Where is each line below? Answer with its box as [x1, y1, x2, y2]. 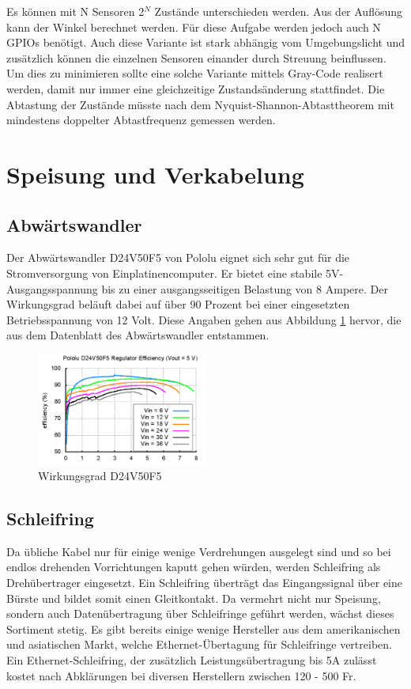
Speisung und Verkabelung [6, 157, 304, 190]
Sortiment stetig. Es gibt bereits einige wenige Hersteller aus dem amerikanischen [6, 620, 401, 637]
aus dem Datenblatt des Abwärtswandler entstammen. [6, 327, 270, 343]
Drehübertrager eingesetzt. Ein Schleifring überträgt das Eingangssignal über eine [6, 574, 402, 590]
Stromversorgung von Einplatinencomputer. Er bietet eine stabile [6, 264, 322, 281]
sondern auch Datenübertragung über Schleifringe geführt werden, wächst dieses [6, 605, 394, 622]
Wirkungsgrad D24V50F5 [38, 468, 162, 484]
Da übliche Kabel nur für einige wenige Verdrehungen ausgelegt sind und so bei [6, 543, 391, 559]
